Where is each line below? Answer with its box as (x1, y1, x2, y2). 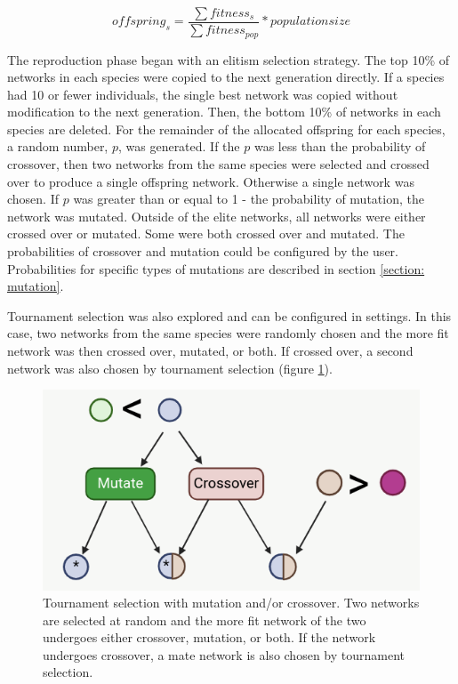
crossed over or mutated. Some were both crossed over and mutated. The (7, 224, 405, 243)
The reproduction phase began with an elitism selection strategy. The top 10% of (7, 50, 450, 68)
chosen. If (7, 189, 60, 208)
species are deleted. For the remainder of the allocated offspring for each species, (7, 119, 446, 138)
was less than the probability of (253, 137, 426, 156)
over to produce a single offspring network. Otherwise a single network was (7, 172, 414, 190)
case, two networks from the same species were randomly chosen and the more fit (7, 324, 449, 342)
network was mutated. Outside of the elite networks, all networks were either (7, 206, 426, 225)
